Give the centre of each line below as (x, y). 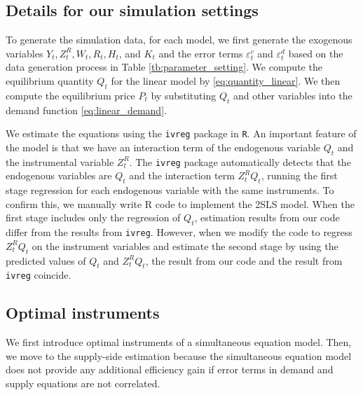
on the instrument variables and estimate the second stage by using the (185, 245)
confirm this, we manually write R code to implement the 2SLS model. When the (180, 203)
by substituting (184, 95)
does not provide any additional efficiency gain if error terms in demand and (170, 369)
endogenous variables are (59, 175)
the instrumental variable (60, 161)
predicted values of (46, 260)
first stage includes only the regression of (93, 217)
